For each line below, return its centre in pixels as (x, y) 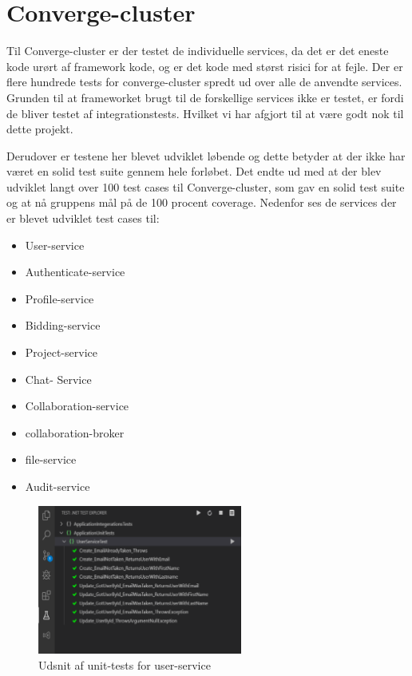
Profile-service (59, 298)
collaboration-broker (75, 432)
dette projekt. (40, 129)
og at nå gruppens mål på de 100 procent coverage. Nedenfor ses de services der (202, 202)
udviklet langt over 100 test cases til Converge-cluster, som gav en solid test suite (206, 186)
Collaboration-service (77, 406)
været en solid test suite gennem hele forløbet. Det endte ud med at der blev (194, 171)
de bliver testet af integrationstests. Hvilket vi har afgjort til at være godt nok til (205, 113)
